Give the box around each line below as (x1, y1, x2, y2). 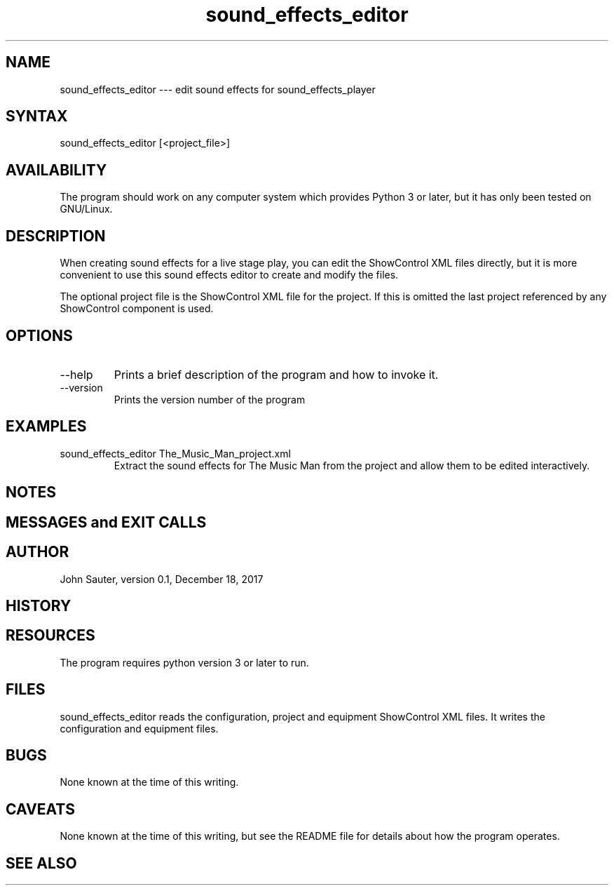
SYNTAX (6, 107, 68, 126)
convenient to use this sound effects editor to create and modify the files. (60, 269, 399, 281)
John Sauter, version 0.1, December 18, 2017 (60, 572, 264, 585)
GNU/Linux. (60, 203, 113, 215)
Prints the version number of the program (114, 393, 306, 406)
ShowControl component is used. (60, 302, 214, 315)
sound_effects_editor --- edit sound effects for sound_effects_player (60, 83, 376, 95)
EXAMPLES (6, 417, 87, 436)
